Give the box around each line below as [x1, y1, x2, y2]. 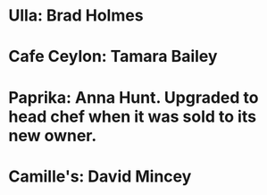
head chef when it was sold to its [8, 106, 256, 126]
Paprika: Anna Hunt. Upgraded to [8, 87, 259, 107]
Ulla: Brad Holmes [8, 5, 144, 26]
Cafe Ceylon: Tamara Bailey [8, 47, 218, 67]
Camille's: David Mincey [8, 166, 192, 186]
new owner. [8, 125, 97, 146]
